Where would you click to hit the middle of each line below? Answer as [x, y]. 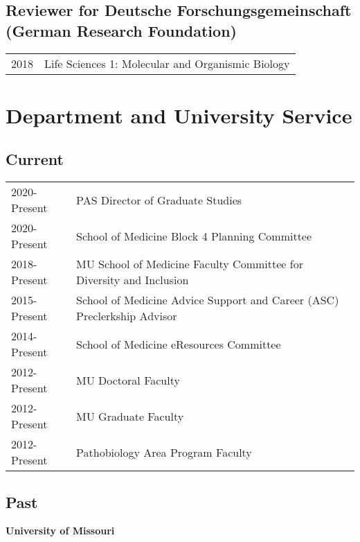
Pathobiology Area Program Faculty [164, 452]
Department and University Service [179, 115]
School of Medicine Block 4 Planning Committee [194, 236]
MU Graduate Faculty [130, 416]
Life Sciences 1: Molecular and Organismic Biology [167, 63]
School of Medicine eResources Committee [179, 344]
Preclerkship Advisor [127, 316]
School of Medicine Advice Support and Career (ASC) [208, 300]
